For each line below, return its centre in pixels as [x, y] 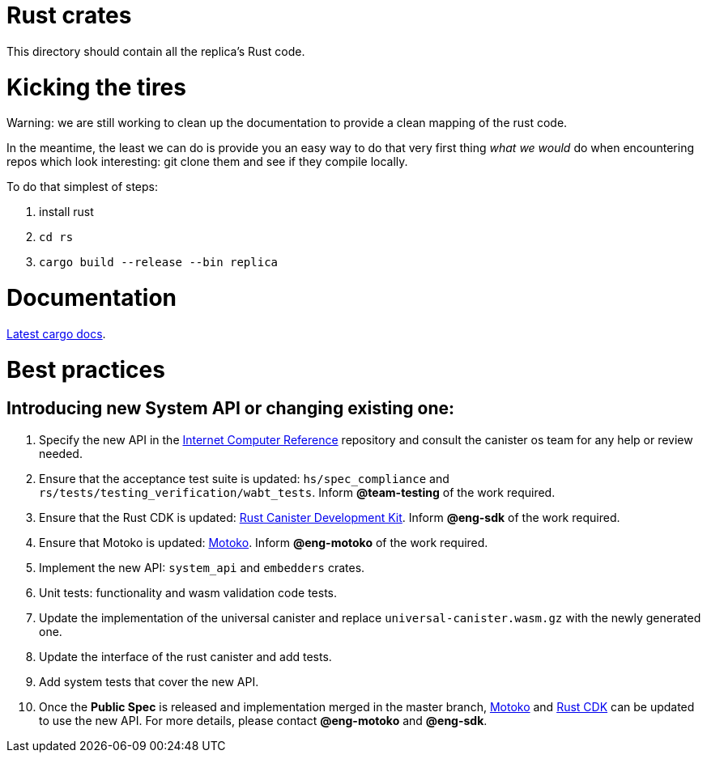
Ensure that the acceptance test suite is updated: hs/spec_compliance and [244, 478]
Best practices [86, 369]
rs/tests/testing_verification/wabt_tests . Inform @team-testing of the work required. [297, 492]
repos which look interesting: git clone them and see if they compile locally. [207, 162]
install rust [66, 212]
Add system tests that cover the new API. [149, 681]
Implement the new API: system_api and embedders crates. [202, 567]
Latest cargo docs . [56, 333]
